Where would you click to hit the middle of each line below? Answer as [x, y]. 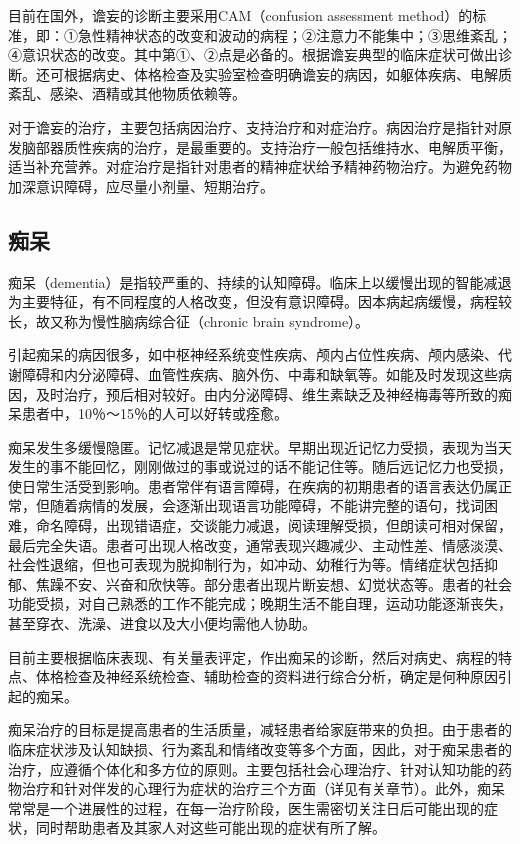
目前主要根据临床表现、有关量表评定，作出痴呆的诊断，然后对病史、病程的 [253, 656]
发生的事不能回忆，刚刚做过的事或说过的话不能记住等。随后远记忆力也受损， [260, 466]
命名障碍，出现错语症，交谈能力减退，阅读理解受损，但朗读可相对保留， [273, 525]
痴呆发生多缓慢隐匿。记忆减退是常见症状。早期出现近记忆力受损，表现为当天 [260, 446]
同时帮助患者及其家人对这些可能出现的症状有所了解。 [210, 827]
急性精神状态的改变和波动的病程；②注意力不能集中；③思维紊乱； [294, 34]
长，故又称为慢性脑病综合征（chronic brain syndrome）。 [189, 320]
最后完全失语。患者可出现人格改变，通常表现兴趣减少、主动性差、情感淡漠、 [260, 544]
